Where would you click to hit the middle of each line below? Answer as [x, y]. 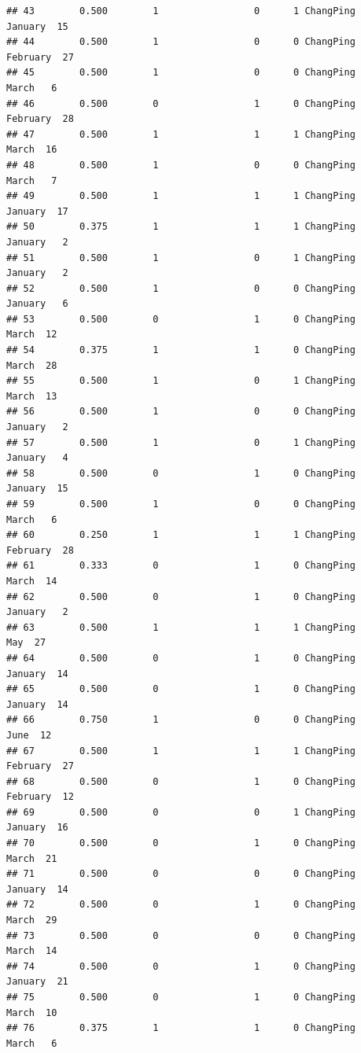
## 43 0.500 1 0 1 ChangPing [181, 11]
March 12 [32, 335]
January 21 [37, 982]
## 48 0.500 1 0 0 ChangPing [181, 165]
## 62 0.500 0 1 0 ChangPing [181, 596]
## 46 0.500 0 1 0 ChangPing [181, 103]
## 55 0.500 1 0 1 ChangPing [181, 381]
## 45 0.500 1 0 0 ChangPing [181, 73]
